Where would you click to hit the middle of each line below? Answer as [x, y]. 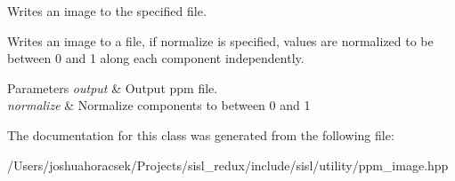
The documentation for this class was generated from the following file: [201, 134]
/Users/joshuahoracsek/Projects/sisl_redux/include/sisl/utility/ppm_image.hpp [228, 165]
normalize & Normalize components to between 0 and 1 [159, 105]
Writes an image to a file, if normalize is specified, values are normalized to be [220, 40]
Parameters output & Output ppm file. [113, 87]
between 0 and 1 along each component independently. [156, 58]
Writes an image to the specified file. [107, 11]
